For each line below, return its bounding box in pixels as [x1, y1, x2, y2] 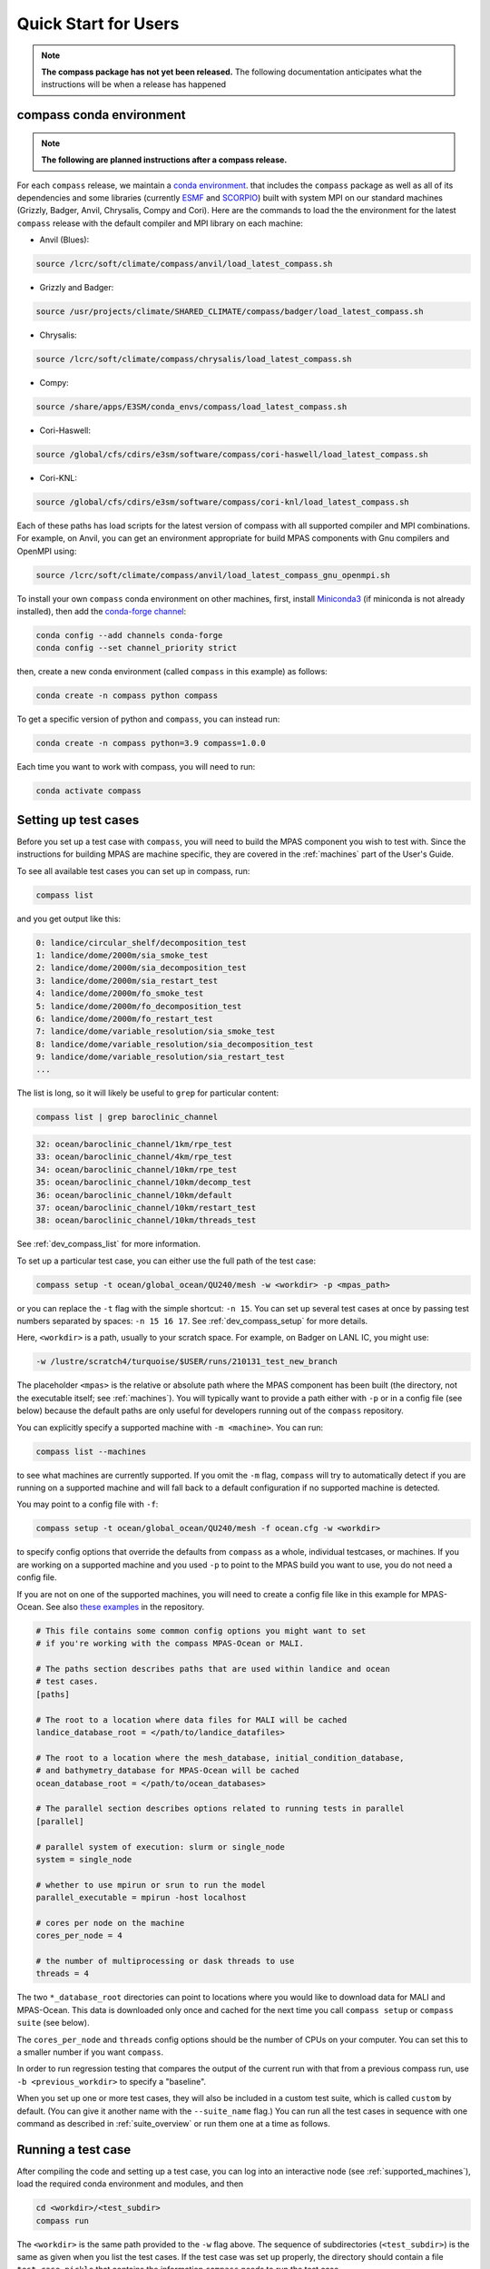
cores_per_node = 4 [35, 1930, 122, 1941]
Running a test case [16, 2142, 132, 2157]
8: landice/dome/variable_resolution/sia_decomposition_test [35, 1039, 314, 1049]
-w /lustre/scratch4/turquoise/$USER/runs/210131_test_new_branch [35, 1357, 338, 1367]
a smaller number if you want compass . [16, 2047, 164, 2058]
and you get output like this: [16, 913, 122, 924]
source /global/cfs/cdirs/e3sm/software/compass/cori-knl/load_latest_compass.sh [35, 496, 410, 507]
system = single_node [35, 1854, 132, 1864]
